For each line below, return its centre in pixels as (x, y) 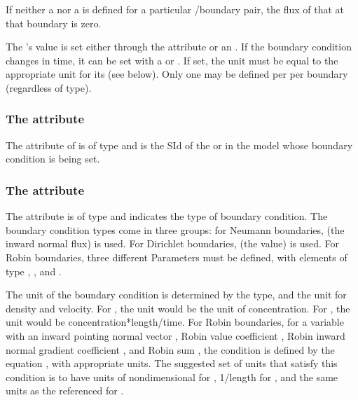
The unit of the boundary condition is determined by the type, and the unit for (176, 295)
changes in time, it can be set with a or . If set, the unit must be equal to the (172, 60)
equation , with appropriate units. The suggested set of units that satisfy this (172, 363)
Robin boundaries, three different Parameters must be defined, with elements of (177, 257)
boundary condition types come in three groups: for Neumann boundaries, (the (175, 229)
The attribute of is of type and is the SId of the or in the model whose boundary (179, 145)
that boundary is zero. (54, 23)
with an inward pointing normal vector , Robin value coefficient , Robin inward (175, 335)
